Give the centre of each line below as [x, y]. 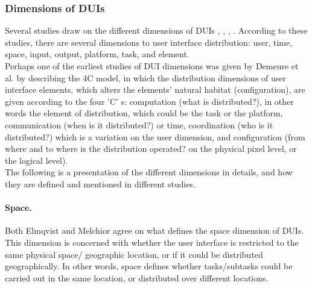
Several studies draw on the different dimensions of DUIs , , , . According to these [156, 30]
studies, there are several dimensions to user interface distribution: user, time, [149, 42]
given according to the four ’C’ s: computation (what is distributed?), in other [149, 101]
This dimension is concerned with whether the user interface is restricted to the [152, 242]
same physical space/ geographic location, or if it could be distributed [134, 254]
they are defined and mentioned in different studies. [100, 183]
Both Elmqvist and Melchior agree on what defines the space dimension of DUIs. [154, 230]
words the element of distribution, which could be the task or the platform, [144, 113]
